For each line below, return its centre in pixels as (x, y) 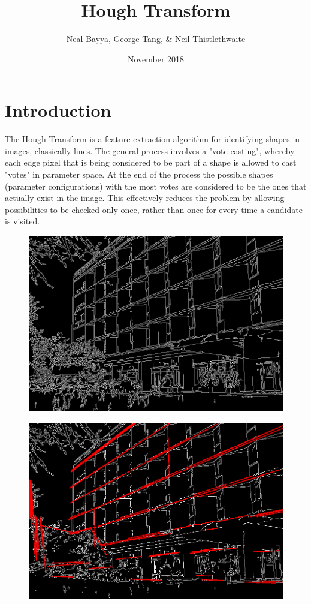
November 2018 (156, 58)
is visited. (22, 221)
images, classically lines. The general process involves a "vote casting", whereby (150, 150)
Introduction (58, 110)
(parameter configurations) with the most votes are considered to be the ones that (156, 186)
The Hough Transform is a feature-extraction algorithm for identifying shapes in (153, 139)
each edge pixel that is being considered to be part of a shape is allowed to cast (151, 162)
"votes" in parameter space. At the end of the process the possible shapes (139, 174)
